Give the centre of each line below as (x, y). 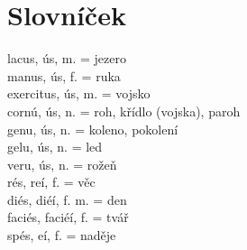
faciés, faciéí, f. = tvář (68, 217)
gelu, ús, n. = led (55, 147)
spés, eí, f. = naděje (62, 235)
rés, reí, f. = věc (51, 182)
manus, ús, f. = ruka (64, 75)
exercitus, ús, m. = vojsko (79, 93)
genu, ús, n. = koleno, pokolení (93, 129)
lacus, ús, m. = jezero (67, 58)
